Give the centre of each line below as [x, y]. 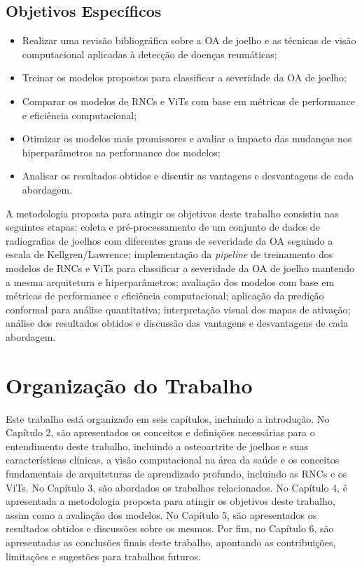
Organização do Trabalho [129, 385]
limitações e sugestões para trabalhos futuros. [103, 556]
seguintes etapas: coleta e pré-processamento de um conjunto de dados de [163, 227]
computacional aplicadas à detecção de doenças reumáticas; [149, 54]
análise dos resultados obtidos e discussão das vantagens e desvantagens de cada [177, 323]
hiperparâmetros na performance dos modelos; [121, 152]
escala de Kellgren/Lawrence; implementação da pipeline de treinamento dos [169, 254]
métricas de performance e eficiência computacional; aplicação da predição [165, 296]
